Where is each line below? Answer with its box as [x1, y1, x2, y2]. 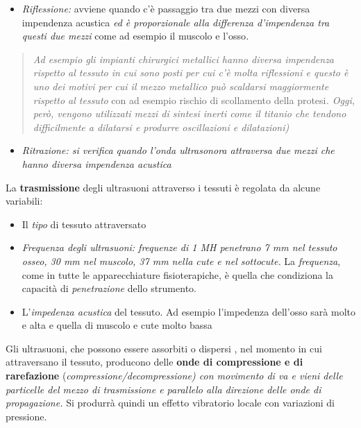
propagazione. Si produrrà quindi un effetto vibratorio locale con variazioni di [6, 395, 335, 410]
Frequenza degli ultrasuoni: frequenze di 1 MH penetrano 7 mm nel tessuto [22, 240, 337, 255]
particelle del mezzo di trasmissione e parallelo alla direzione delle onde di [6, 382, 321, 396]
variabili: [6, 194, 43, 208]
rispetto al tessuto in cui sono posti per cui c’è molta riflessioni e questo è [33, 65, 349, 80]
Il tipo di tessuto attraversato [22, 216, 146, 231]
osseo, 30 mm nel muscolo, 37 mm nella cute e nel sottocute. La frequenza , [22, 253, 341, 268]
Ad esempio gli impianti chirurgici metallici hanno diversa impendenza [33, 51, 335, 66]
